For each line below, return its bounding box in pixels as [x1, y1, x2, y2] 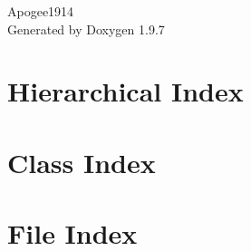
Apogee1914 [7, 2, 74, 20]
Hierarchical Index [7, 72, 244, 110]
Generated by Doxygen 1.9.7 [7, 19, 165, 38]
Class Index [7, 143, 156, 180]
